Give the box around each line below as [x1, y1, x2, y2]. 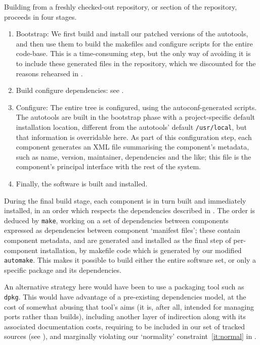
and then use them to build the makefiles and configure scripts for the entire [16, 38, 253, 48]
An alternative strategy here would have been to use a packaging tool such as [4, 281, 244, 292]
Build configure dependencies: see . [16, 85, 124, 95]
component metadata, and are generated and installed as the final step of [4, 235, 231, 245]
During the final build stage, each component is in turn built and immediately [4, 195, 246, 206]
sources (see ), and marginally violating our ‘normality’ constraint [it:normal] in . [4, 331, 256, 341]
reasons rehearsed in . [16, 68, 83, 78]
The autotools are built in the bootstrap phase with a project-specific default [16, 112, 255, 122]
